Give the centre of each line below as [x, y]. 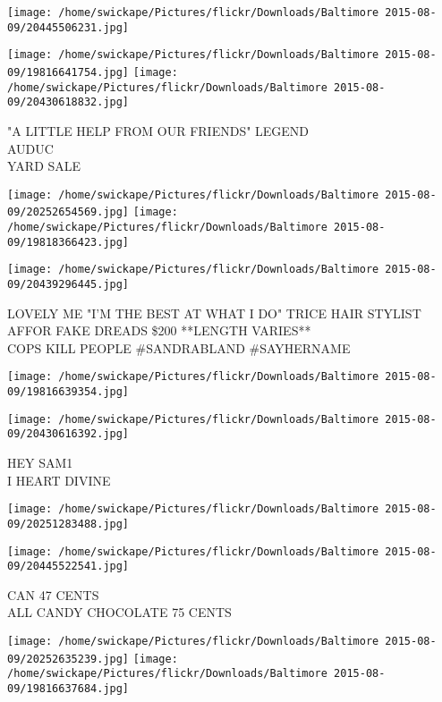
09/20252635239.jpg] [68, 659]
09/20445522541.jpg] [68, 567]
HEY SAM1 [40, 463]
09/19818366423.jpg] [68, 242]
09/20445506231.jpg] [68, 27]
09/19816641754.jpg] [68, 72]
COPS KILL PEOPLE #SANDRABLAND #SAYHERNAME [179, 347]
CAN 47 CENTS [53, 594]
